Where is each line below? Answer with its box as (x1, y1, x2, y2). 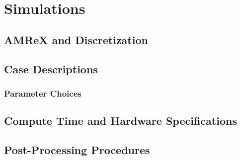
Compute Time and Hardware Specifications (4, 113, 237, 128)
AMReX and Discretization (4, 32, 148, 47)
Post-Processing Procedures (4, 142, 150, 157)
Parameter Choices (4, 87, 81, 99)
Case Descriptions (4, 61, 98, 76)
